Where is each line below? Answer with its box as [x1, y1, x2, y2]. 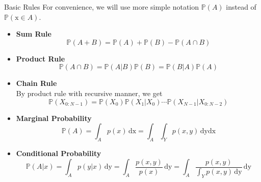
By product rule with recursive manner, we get [16, 87, 163, 98]
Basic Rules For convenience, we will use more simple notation [4, 2, 199, 12]
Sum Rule [16, 28, 51, 39]
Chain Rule [16, 78, 57, 88]
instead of [226, 2, 256, 12]
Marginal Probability [16, 112, 92, 123]
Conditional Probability [16, 147, 101, 158]
